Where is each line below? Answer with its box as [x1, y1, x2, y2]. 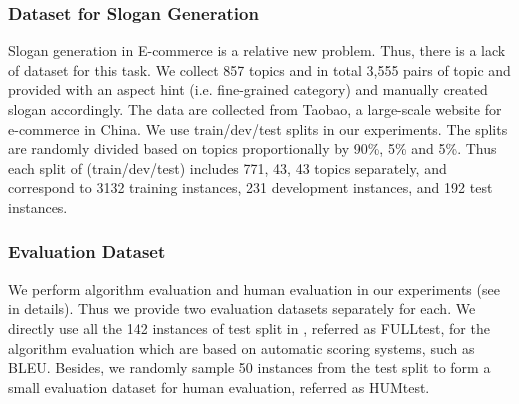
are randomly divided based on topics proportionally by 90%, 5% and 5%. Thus [8, 138, 497, 159]
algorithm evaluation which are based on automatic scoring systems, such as [8, 337, 475, 358]
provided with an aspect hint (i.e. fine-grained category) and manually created [8, 79, 488, 100]
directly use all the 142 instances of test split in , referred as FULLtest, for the [8, 317, 490, 338]
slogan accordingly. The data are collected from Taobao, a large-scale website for [8, 99, 502, 119]
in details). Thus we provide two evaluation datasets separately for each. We [8, 298, 476, 319]
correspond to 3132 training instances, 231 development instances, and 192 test [8, 177, 493, 198]
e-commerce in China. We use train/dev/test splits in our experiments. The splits [8, 118, 508, 139]
